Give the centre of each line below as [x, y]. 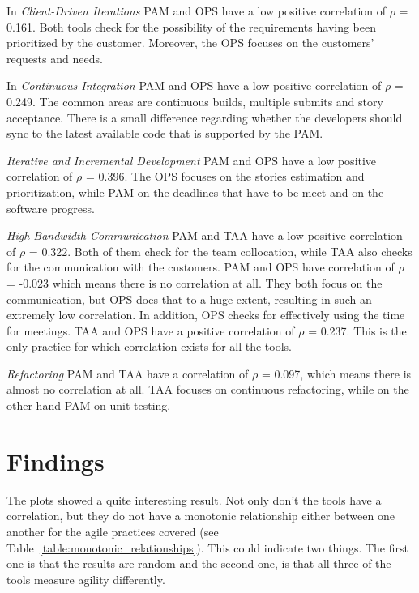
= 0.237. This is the [357, 330]
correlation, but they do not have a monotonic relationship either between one [201, 516]
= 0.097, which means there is [336, 373]
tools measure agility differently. [86, 579]
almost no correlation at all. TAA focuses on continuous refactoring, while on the [208, 389]
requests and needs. [55, 58]
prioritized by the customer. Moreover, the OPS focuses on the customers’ [190, 43]
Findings [56, 461]
